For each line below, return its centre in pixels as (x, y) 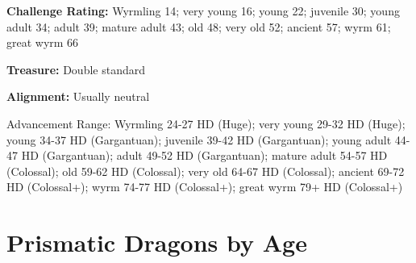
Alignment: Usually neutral (78, 96)
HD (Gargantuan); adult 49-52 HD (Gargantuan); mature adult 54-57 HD (204, 155)
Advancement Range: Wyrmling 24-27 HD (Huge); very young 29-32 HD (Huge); (206, 123)
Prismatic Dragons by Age (157, 242)
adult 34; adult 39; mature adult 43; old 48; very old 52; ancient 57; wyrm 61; (199, 26)
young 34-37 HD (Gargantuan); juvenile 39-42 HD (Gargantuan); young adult (199, 139)
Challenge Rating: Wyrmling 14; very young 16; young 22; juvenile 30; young (203, 10)
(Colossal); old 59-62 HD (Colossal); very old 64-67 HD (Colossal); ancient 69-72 (206, 171)
